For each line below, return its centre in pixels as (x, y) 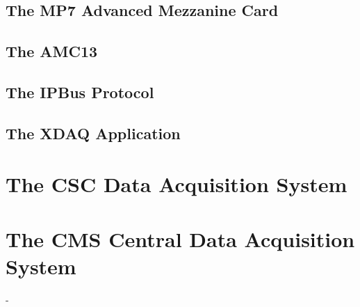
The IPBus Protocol (80, 92)
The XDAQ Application (93, 133)
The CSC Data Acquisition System (177, 184)
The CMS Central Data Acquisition (180, 238)
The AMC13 (52, 51)
